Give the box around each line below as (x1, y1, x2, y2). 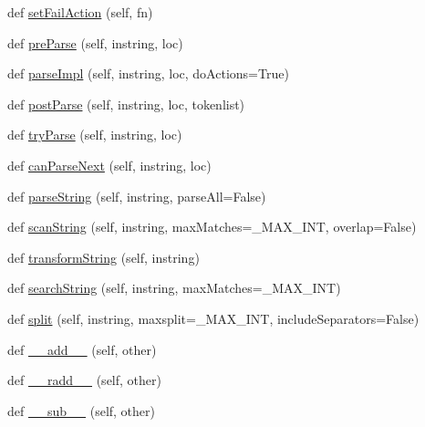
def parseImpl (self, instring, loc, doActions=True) (7, 64, 289, 83)
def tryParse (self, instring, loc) (7, 125, 182, 144)
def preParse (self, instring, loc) (7, 33, 183, 52)
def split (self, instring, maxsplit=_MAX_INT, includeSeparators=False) (7, 308, 420, 328)
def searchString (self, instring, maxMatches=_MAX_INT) (7, 278, 341, 297)
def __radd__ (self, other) (7, 370, 161, 390)
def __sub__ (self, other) (7, 401, 155, 420)
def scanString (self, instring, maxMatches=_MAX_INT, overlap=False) (7, 217, 417, 236)
